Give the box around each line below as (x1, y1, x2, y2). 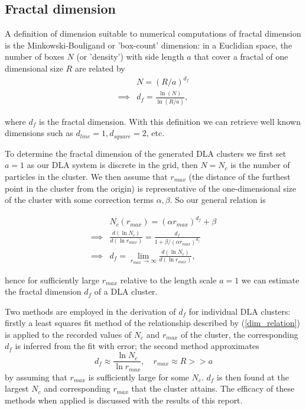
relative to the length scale (120, 273, 217, 286)
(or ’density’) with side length (76, 50, 184, 63)
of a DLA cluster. (94, 285, 158, 298)
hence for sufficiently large (5, 273, 99, 286)
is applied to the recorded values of (5, 328, 132, 340)
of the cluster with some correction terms (5, 193, 154, 206)
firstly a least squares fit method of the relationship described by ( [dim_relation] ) (5, 317, 301, 329)
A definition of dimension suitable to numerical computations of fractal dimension (5, 27, 301, 40)
